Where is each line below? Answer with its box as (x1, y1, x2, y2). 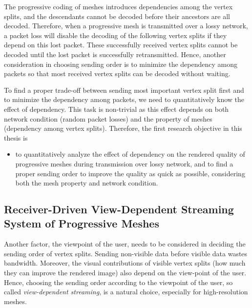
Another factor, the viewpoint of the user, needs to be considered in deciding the (4, 239, 246, 249)
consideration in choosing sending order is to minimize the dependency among (4, 59, 237, 69)
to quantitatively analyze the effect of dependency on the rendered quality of (15, 149, 245, 159)
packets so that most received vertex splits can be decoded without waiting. (4, 68, 231, 79)
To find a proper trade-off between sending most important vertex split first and (4, 84, 244, 95)
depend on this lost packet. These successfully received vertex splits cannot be (4, 40, 238, 50)
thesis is (4, 132, 28, 143)
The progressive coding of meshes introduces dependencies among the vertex (4, 1, 233, 11)
